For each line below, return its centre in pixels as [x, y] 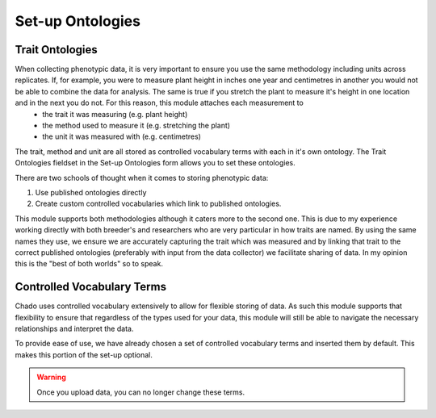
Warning [51, 377]
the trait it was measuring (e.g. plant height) [115, 114]
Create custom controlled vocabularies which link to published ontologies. [158, 204]
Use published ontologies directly [91, 192]
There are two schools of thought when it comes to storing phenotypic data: [142, 178]
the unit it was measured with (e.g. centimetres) [122, 136]
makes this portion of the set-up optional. [84, 354]
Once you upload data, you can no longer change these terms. [141, 392]
